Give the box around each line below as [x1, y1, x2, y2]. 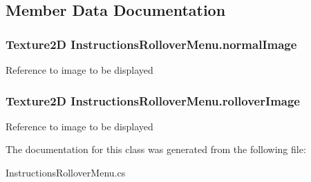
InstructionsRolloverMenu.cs [6, 165, 126, 179]
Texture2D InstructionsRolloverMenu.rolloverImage [6, 92, 300, 109]
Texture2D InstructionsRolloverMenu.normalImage [6, 35, 297, 52]
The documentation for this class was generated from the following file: [6, 142, 306, 156]
